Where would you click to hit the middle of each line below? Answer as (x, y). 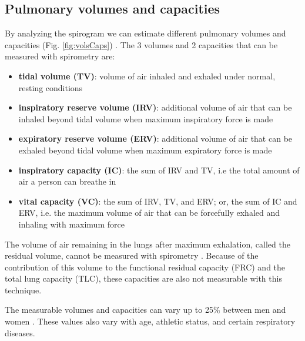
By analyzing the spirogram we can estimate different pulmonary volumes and (145, 33)
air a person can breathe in (67, 181)
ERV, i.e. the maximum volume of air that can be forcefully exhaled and (149, 213)
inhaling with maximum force (71, 224)
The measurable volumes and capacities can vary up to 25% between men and (145, 310)
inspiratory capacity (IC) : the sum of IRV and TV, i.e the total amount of (159, 170)
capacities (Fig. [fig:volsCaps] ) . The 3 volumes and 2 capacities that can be (141, 44)
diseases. (20, 332)
